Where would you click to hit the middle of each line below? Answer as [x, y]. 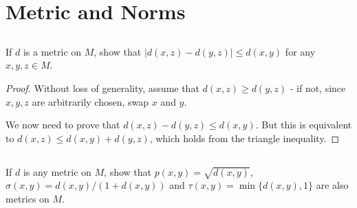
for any [300, 51]
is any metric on [57, 171]
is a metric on [52, 51]
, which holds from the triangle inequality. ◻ [245, 138]
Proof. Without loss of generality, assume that [102, 88]
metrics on [28, 199]
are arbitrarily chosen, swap [90, 101]
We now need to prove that [63, 125]
